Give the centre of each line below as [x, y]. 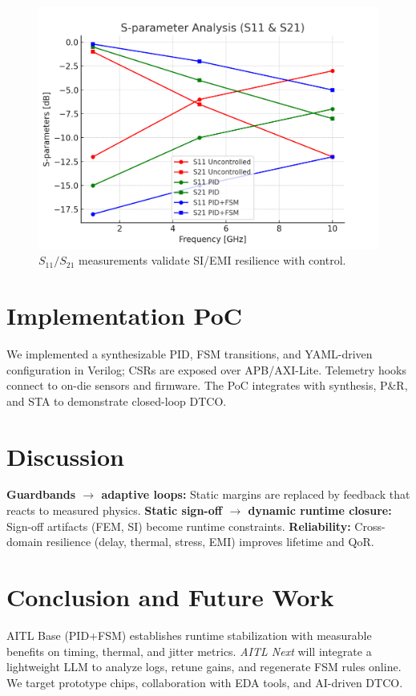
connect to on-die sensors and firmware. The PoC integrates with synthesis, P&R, [207, 385]
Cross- [370, 526]
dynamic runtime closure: [320, 510]
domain [25, 542]
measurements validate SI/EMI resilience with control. [212, 260]
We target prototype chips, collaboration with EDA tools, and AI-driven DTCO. [205, 682]
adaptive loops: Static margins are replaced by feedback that [256, 494]
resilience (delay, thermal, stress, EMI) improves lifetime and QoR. [210, 542]
